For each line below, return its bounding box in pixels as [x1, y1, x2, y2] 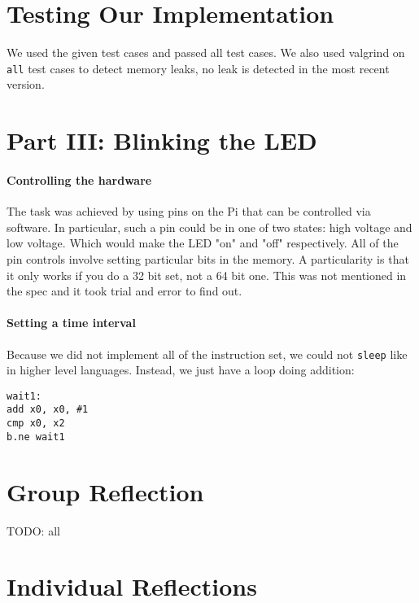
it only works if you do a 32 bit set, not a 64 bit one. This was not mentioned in [7, 266, 407, 283]
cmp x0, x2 [7, 417, 65, 430]
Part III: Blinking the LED [7, 124, 317, 157]
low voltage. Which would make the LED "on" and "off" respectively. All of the [7, 234, 399, 251]
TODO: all [7, 522, 60, 539]
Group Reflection [7, 474, 204, 508]
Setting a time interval [7, 314, 136, 331]
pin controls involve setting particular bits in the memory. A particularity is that [7, 250, 409, 267]
